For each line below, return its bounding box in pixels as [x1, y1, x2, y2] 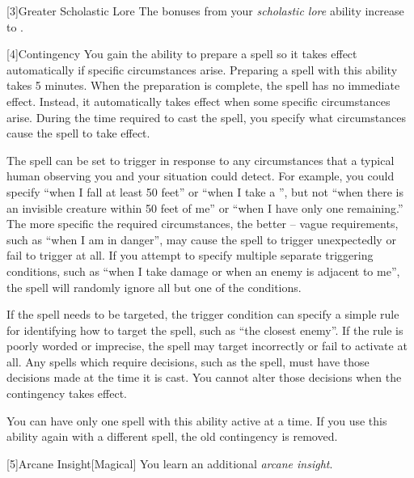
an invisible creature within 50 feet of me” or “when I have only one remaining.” [6, 199, 403, 216]
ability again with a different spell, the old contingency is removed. [6, 428, 338, 445]
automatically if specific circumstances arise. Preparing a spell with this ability [6, 61, 398, 78]
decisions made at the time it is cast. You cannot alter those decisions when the [6, 369, 402, 386]
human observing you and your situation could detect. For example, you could [6, 167, 395, 184]
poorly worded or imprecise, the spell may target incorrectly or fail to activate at [6, 337, 408, 354]
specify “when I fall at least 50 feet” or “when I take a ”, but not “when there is [6, 183, 404, 200]
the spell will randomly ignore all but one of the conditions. [6, 278, 302, 295]
